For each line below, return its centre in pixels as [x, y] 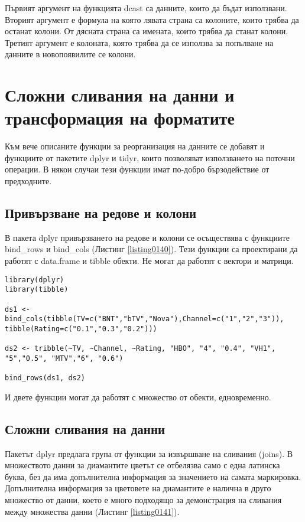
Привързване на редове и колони [101, 213]
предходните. [28, 181]
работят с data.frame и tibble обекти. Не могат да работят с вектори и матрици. [149, 261]
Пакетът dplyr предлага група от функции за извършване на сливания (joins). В [149, 453]
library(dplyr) [35, 280]
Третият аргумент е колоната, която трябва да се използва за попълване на [139, 42]
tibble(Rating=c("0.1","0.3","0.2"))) [81, 329]
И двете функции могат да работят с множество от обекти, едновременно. [138, 397]
